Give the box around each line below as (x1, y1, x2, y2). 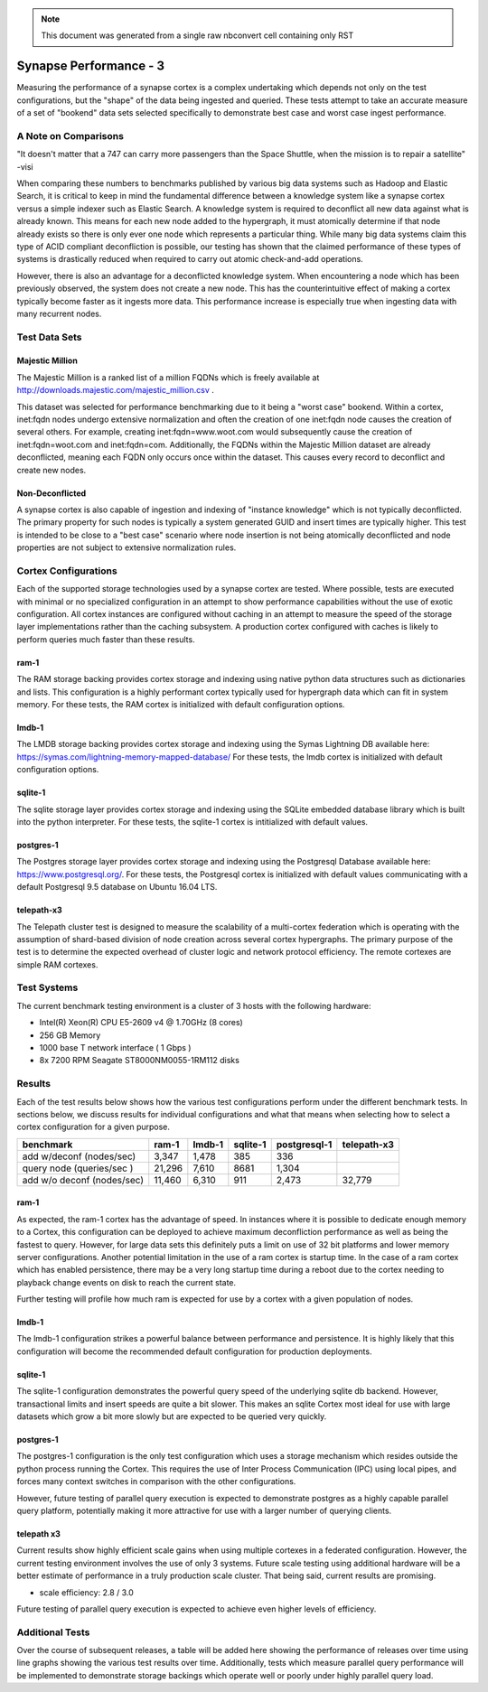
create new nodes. (16, 464, 87, 475)
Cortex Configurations (16, 565, 117, 577)
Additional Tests (16, 1626, 90, 1639)
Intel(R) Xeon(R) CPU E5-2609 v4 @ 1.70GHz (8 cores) (39, 1017, 243, 1028)
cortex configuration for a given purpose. (16, 1121, 171, 1133)
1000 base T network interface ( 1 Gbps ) (39, 1042, 192, 1053)
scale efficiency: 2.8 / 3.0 (39, 1586, 135, 1598)
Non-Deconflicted (16, 488, 87, 499)
